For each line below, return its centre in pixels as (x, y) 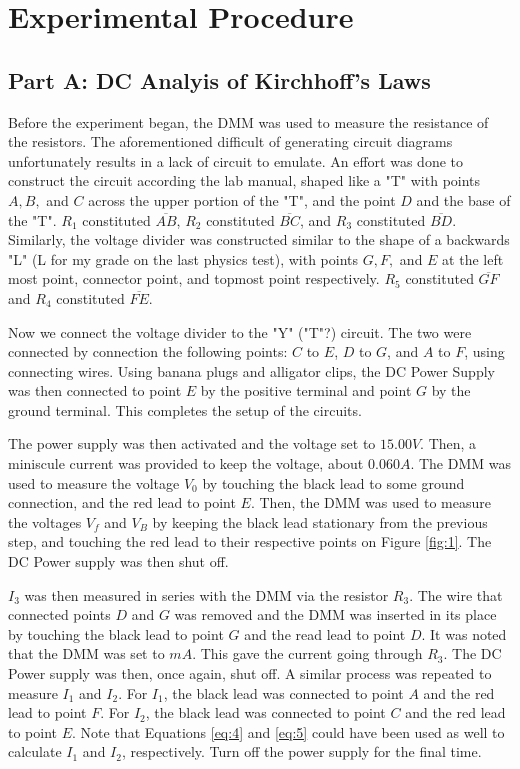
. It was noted (464, 633)
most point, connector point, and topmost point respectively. (194, 278)
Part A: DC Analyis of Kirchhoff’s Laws (219, 79)
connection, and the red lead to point (122, 502)
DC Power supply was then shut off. (118, 561)
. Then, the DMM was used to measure (370, 502)
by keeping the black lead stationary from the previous (320, 521)
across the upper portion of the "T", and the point (242, 199)
